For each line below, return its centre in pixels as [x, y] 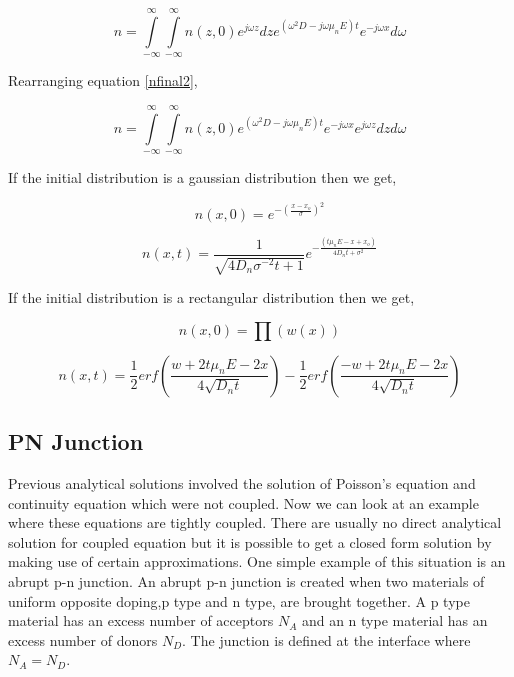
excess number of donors [83, 639]
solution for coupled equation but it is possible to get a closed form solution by [250, 541]
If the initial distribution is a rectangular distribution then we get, [211, 297]
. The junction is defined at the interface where [326, 639]
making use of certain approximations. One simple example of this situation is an [257, 561]
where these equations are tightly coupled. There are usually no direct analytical [255, 522]
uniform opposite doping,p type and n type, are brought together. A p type [239, 600]
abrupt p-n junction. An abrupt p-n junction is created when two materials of [246, 581]
